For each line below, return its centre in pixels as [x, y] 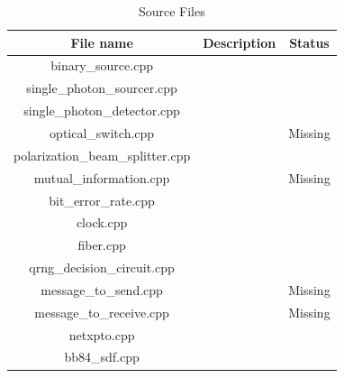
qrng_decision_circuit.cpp [102, 267]
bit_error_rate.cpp [102, 200]
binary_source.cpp [102, 65]
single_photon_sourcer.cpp [102, 88]
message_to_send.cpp [102, 289]
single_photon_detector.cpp [102, 111]
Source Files [172, 11]
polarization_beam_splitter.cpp [102, 155]
